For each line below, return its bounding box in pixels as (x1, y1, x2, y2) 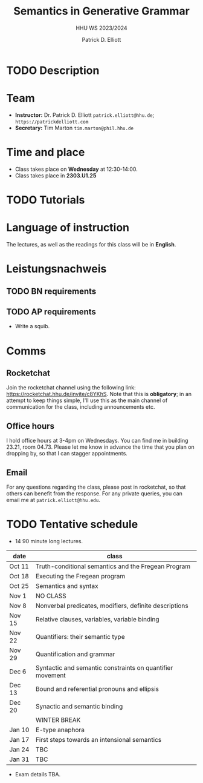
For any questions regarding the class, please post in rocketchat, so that (6, 483, 186, 491)
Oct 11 (9, 562, 29, 570)
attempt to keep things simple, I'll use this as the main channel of (6, 397, 168, 404)
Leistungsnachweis (6, 262, 107, 276)
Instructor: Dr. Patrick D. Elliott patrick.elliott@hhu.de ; (14, 111, 155, 119)
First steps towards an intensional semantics (35, 735, 162, 744)
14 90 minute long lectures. (14, 537, 83, 544)
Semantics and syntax (35, 581, 98, 590)
